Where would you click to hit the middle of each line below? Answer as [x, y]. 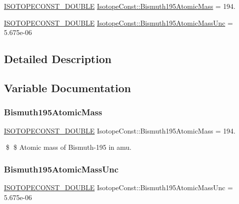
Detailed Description [58, 59]
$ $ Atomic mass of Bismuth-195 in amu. [68, 147]
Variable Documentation [68, 87]
